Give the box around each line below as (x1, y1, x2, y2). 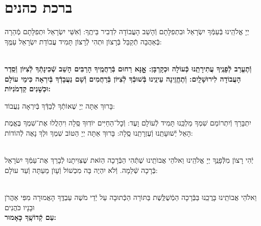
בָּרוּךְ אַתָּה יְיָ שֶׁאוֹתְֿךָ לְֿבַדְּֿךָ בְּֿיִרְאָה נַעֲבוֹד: (5, 100, 115, 111)
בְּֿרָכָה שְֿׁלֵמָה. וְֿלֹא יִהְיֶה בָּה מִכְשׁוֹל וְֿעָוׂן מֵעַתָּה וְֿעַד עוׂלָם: (5, 164, 158, 175)
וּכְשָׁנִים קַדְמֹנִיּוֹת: (5, 83, 51, 94)
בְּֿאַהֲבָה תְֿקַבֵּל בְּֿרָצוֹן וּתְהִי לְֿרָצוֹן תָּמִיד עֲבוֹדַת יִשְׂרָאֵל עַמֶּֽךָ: (5, 36, 162, 46)
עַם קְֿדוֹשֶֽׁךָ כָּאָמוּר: (5, 212, 57, 222)
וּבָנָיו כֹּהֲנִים (5, 202, 35, 212)
